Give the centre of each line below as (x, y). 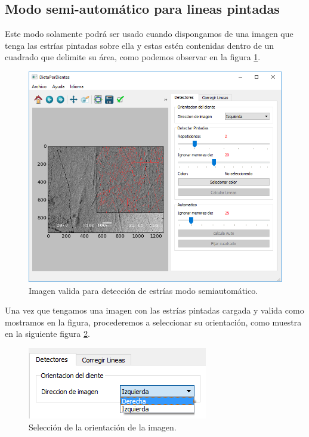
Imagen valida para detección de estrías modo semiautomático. (143, 290)
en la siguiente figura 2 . (47, 334)
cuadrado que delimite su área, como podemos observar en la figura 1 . (133, 57)
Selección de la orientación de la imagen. (103, 427)
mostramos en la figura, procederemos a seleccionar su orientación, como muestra (153, 322)
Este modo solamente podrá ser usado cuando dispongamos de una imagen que (149, 34)
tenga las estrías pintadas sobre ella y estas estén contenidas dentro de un (140, 45)
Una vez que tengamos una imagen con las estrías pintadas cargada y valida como (154, 310)
